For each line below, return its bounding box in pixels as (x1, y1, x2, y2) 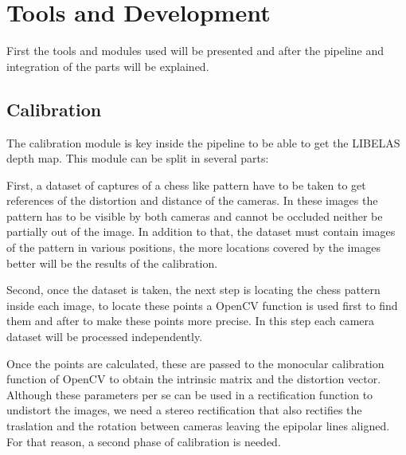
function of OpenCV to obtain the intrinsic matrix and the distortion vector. (6, 371, 381, 387)
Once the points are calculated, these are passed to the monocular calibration (6, 355, 385, 371)
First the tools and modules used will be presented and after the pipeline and (6, 42, 384, 59)
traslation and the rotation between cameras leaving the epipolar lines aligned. (6, 418, 390, 434)
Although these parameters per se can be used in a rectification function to (6, 386, 373, 402)
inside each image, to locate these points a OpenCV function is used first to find (6, 296, 398, 313)
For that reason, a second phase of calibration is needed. (6, 433, 281, 449)
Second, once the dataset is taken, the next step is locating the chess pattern (6, 281, 381, 298)
